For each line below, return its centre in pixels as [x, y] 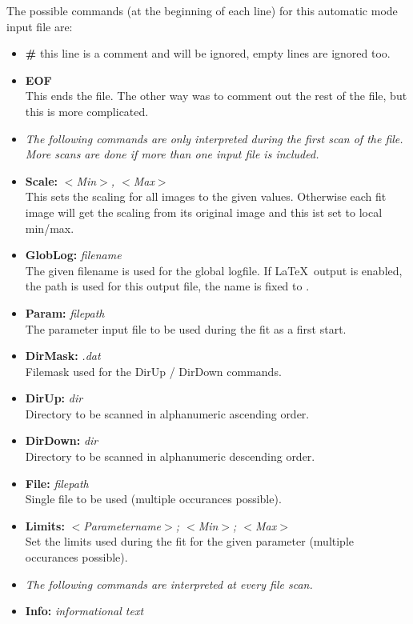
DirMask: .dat [63, 356]
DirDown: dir [62, 440]
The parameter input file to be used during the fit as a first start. [186, 328]
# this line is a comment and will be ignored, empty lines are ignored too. [208, 53]
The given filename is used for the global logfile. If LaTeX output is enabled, [214, 270]
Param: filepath [65, 312]
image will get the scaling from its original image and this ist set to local [204, 212]
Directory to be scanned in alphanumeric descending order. [170, 456]
